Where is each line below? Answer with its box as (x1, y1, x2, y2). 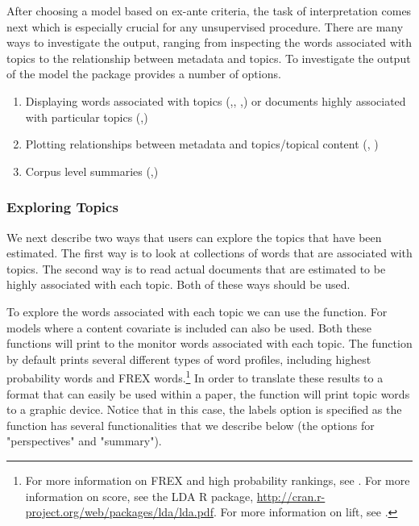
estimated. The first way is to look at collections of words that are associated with (6, 244, 413, 261)
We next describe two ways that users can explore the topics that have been (6, 228, 382, 245)
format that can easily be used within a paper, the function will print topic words (6, 385, 410, 402)
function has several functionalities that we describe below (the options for (6, 416, 375, 433)
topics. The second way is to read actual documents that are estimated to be (6, 260, 386, 277)
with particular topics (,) (25, 108, 148, 125)
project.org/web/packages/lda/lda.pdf (25, 503, 214, 520)
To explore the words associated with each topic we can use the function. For (6, 303, 388, 319)
